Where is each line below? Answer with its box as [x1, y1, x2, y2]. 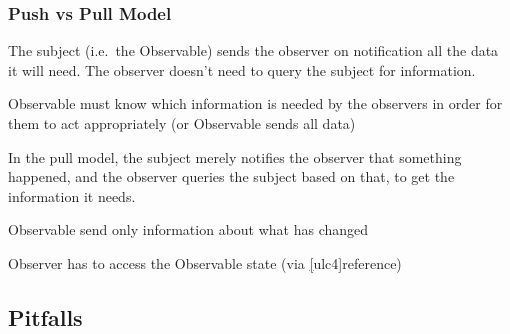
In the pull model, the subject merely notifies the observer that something [8, 146, 462, 167]
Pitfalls [8, 301, 83, 332]
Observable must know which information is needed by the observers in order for [8, 93, 503, 114]
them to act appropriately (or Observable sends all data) [8, 113, 356, 133]
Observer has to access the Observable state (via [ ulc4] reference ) [8, 252, 402, 273]
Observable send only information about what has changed [8, 219, 369, 240]
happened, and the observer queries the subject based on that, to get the [8, 166, 455, 187]
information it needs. [8, 185, 136, 206]
